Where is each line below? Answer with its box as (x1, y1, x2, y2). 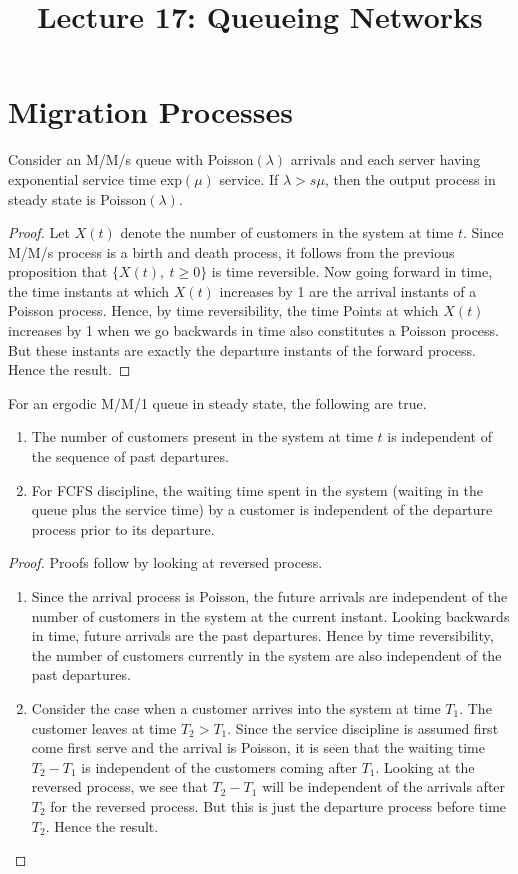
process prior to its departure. (31, 518, 215, 539)
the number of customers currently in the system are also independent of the (31, 644, 502, 665)
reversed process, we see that (31, 776, 208, 797)
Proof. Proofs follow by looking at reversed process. (8, 552, 323, 573)
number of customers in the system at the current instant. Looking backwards (31, 605, 510, 626)
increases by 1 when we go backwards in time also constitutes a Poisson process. (8, 320, 499, 341)
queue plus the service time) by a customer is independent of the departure (31, 499, 493, 520)
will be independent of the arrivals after (262, 776, 506, 797)
